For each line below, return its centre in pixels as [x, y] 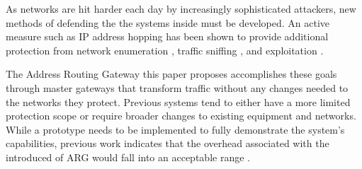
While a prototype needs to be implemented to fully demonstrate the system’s [175, 129]
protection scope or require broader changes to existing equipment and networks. [181, 116]
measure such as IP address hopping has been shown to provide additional [167, 36]
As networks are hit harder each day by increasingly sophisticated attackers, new [181, 8]
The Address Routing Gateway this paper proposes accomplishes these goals [171, 74]
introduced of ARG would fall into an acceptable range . [128, 157]
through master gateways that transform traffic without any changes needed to [177, 87]
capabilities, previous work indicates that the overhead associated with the [168, 143]
